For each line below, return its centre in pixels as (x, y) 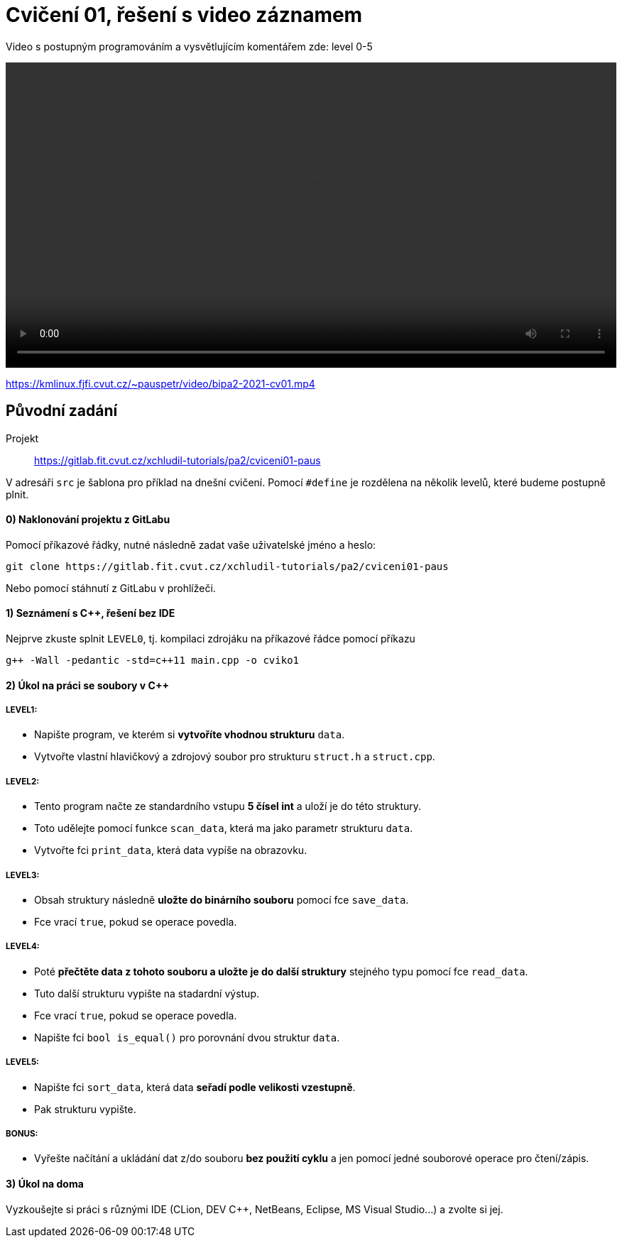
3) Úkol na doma (45, 1183)
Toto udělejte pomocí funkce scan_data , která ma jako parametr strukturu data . (224, 828)
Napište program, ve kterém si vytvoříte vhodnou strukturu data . (190, 735)
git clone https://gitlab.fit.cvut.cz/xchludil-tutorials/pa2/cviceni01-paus (227, 566)
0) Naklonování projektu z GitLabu (88, 520)
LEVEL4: (23, 947)
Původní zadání (62, 411)
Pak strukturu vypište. (85, 1109)
